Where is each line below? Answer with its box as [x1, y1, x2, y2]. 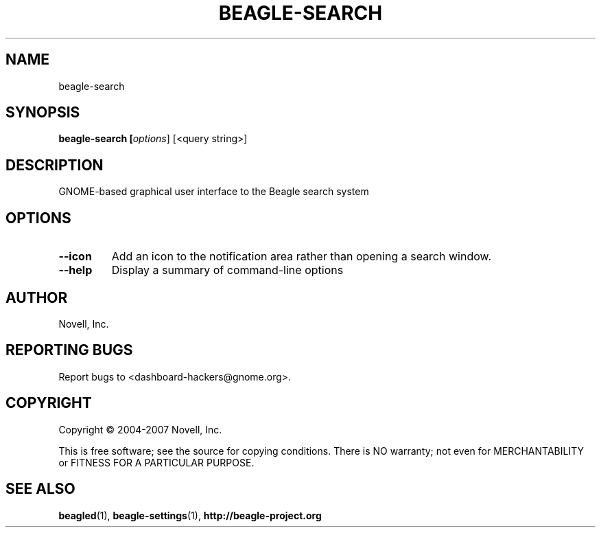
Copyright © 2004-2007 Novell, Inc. [58, 423, 222, 435]
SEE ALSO [5, 480, 75, 498]
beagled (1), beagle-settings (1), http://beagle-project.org [58, 509, 322, 521]
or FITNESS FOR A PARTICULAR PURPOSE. [58, 456, 255, 468]
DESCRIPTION [5, 156, 104, 174]
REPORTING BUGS [5, 341, 133, 359]
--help [58, 263, 93, 277]
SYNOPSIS [5, 104, 80, 122]
